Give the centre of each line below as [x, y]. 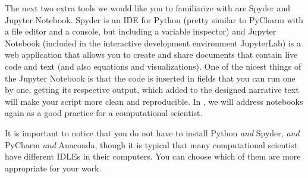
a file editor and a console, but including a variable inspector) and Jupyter [141, 31]
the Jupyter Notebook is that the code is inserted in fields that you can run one [150, 78]
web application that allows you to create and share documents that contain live [151, 54]
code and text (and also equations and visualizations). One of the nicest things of [153, 66]
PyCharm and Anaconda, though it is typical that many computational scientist [151, 144]
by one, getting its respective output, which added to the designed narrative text [152, 90]
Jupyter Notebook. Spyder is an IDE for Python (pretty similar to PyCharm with [154, 19]
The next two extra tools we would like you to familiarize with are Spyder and [148, 8]
